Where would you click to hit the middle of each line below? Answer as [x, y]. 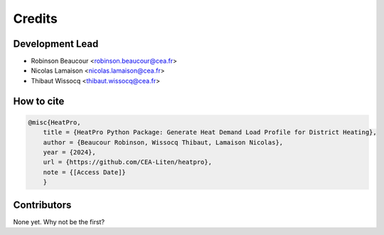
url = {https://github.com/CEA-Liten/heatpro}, [128, 162]
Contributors [42, 205]
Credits [36, 19]
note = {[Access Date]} [84, 172]
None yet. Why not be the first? [59, 221]
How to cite [39, 101]
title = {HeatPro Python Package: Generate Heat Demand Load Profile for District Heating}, [210, 132]
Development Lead [56, 44]
